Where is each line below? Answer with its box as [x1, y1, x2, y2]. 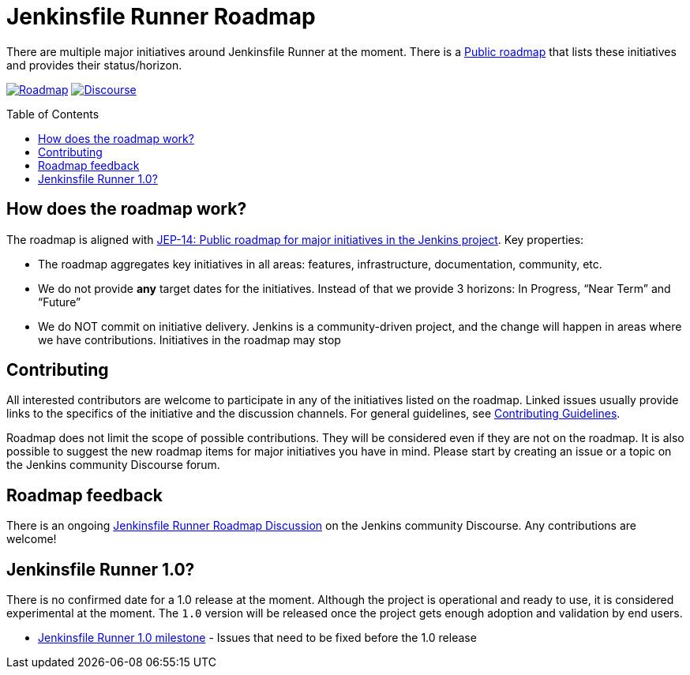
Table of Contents [6, 107, 99, 121]
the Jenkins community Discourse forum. [6, 458, 220, 472]
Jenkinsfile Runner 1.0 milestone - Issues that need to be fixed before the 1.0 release [38, 631, 477, 645]
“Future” [38, 294, 81, 309]
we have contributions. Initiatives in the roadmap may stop [38, 332, 341, 347]
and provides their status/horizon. [6, 58, 182, 72]
